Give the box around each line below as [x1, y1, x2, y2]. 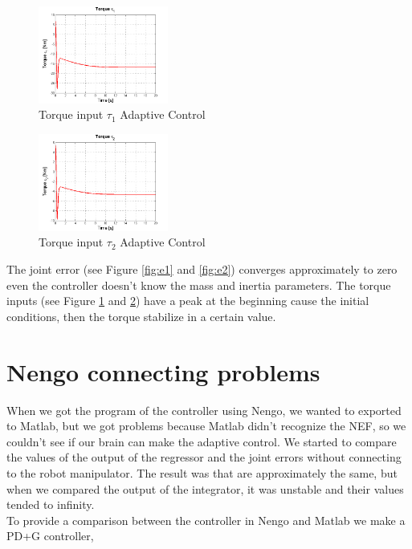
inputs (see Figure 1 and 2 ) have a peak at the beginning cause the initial [6, 292, 369, 309]
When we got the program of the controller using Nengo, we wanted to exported [6, 401, 402, 418]
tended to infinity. [6, 496, 95, 513]
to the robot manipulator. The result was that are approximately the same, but [6, 464, 398, 481]
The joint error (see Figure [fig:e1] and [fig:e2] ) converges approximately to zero [6, 261, 398, 278]
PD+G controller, [6, 527, 94, 544]
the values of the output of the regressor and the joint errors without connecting [6, 449, 402, 466]
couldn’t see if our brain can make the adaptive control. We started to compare [6, 433, 397, 449]
